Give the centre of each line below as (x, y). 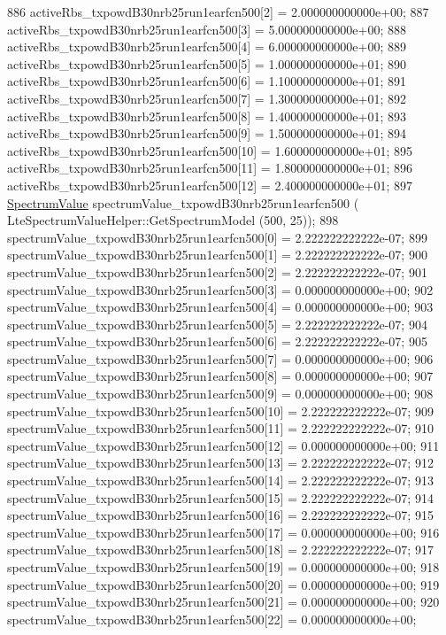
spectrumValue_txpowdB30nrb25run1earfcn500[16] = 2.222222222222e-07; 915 (220, 515)
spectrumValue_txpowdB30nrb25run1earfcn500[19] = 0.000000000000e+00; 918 (223, 567)
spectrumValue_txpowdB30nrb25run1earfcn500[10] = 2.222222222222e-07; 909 (220, 410)
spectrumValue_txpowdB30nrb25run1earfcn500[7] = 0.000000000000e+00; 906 (220, 358)
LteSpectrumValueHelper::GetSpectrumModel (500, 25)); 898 (173, 220)
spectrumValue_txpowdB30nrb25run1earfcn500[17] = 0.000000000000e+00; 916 (223, 532)
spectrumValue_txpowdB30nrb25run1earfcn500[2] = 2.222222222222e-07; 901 (217, 271)
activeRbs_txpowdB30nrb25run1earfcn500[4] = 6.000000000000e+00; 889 (207, 46)
